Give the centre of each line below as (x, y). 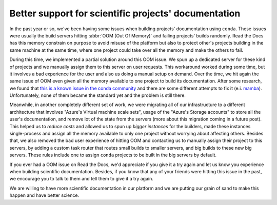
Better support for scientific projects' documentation (125, 13)
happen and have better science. (44, 195)
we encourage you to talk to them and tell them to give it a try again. (81, 179)
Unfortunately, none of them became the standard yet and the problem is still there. (97, 95)
